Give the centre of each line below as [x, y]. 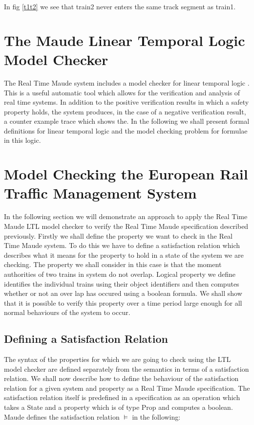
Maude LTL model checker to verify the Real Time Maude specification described [126, 226]
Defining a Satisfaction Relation [86, 339]
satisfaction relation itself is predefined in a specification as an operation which [122, 397]
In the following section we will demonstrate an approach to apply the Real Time [126, 216]
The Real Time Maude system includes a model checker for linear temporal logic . [127, 82]
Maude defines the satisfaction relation [62, 416]
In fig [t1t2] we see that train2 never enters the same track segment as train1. [120, 6]
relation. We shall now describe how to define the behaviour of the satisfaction [121, 378]
